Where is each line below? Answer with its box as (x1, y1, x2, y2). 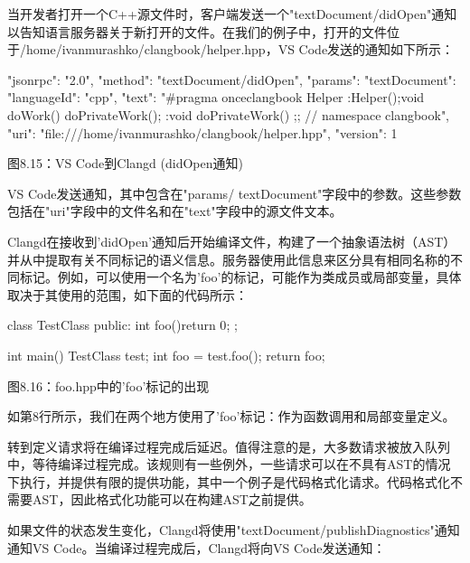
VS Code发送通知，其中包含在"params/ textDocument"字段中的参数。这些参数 (7, 183, 462, 202)
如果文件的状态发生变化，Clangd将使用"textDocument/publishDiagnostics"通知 (7, 521, 460, 540)
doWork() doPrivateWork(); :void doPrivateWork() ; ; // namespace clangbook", (7, 105, 450, 124)
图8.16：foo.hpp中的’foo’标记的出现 (7, 376, 210, 395)
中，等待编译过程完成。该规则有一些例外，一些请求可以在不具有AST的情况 (7, 455, 451, 474)
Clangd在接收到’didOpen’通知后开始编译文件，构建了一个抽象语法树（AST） (7, 231, 456, 250)
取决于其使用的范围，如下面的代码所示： (7, 285, 248, 304)
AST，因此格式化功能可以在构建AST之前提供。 (32, 490, 312, 509)
